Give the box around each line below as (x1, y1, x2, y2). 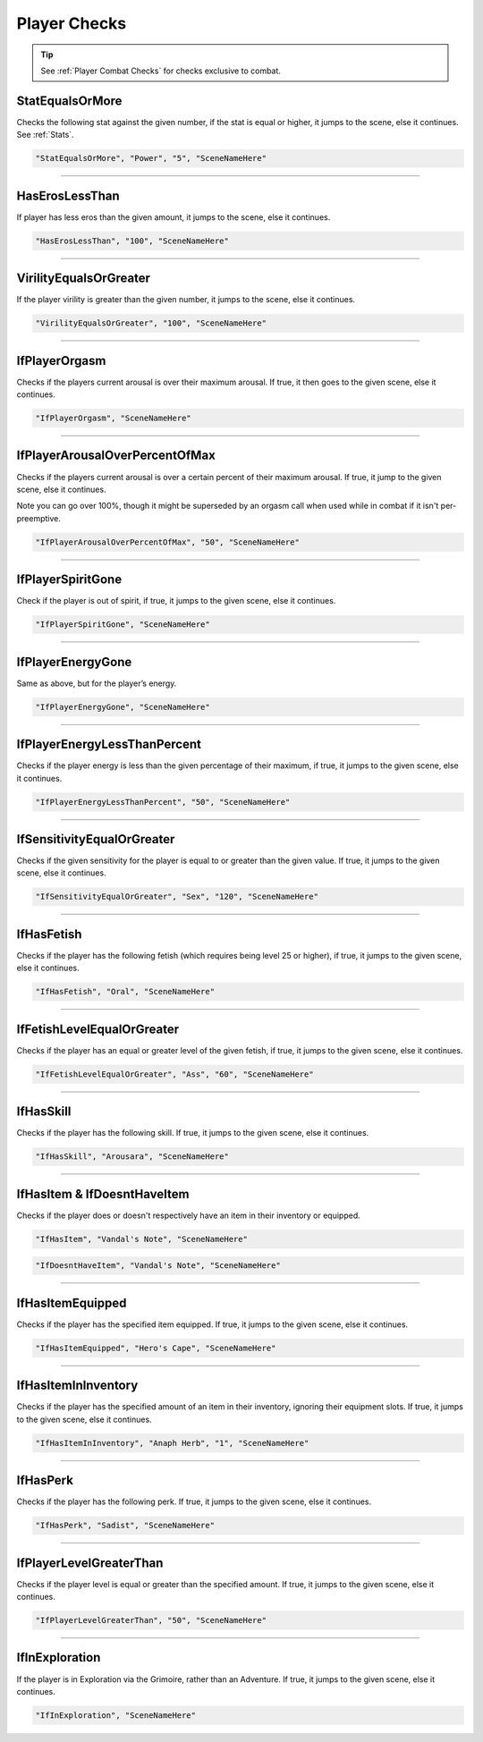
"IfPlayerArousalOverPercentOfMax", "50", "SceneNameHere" (35, 537, 300, 547)
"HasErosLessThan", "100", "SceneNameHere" (35, 235, 230, 246)
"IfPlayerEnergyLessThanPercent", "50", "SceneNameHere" (35, 797, 291, 807)
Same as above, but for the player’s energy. (16, 678, 177, 689)
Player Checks (16, 13, 127, 33)
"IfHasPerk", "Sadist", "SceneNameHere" (35, 1520, 215, 1531)
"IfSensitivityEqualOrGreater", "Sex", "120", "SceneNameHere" (35, 892, 319, 902)
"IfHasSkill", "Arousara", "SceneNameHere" (35, 1152, 230, 1162)
